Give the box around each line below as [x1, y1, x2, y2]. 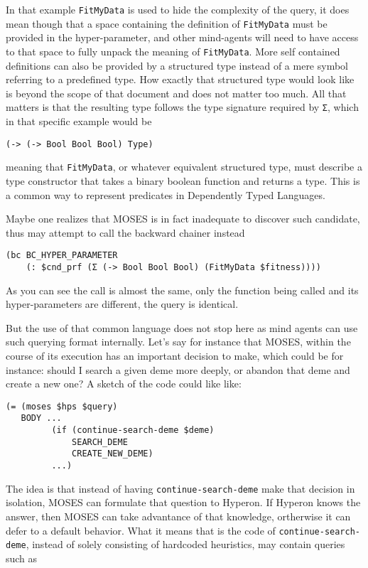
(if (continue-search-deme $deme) [51, 425, 215, 436]
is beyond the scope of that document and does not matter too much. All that [6, 85, 347, 100]
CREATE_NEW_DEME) [72, 449, 153, 459]
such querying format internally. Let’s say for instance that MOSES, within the [6, 334, 351, 349]
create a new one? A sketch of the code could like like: [6, 376, 242, 391]
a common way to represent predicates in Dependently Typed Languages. [6, 187, 325, 202]
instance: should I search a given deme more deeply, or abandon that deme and [6, 362, 350, 377]
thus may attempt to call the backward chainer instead [6, 225, 245, 240]
